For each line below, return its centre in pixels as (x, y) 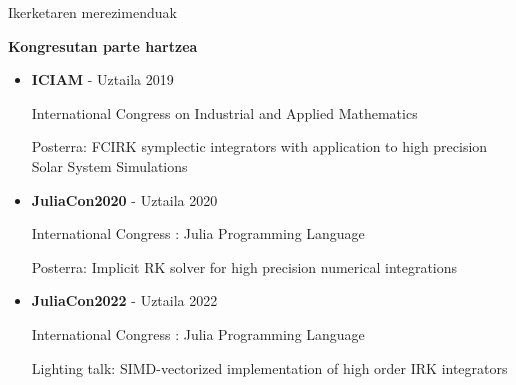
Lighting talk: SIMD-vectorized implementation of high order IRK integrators (269, 367)
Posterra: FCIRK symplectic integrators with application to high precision (259, 146)
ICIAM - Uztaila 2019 (102, 79)
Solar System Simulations (109, 165)
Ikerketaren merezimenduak (92, 12)
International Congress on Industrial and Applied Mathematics (224, 112)
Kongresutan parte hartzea (103, 45)
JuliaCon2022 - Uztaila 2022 (124, 300)
